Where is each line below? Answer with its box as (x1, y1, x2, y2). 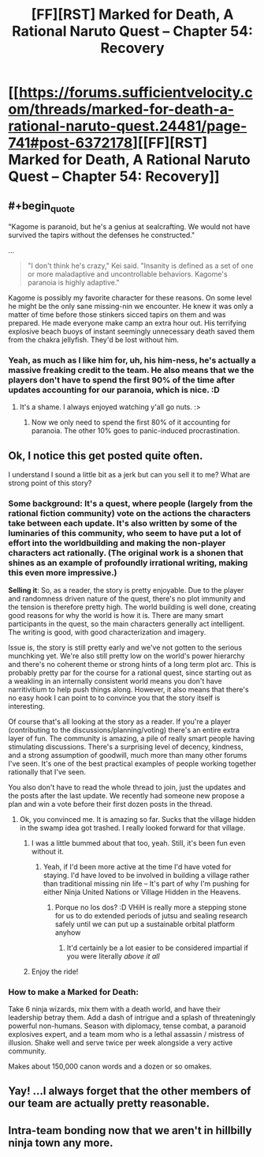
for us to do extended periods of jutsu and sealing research (54, 910, 248, 920)
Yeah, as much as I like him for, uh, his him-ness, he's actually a (8, 355, 256, 366)
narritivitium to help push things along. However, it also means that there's (8, 684, 250, 694)
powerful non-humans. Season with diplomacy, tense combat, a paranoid (8, 1021, 247, 1031)
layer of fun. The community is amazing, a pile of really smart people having (8, 733, 255, 743)
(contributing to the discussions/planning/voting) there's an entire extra (8, 725, 240, 734)
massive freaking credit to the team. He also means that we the (8, 365, 255, 376)
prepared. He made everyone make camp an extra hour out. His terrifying (8, 318, 247, 328)
